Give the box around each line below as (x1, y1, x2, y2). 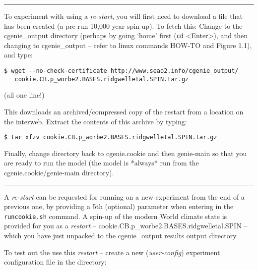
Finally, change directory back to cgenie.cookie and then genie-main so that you (4, 148, 247, 158)
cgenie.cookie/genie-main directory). (4, 167, 114, 177)
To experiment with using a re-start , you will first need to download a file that (4, 11, 243, 21)
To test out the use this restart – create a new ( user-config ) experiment (4, 247, 220, 257)
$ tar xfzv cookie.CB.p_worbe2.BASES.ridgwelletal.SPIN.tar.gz (4, 134, 217, 141)
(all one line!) (4, 90, 45, 100)
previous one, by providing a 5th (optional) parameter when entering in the (4, 201, 234, 212)
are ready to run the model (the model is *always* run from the (4, 158, 199, 168)
